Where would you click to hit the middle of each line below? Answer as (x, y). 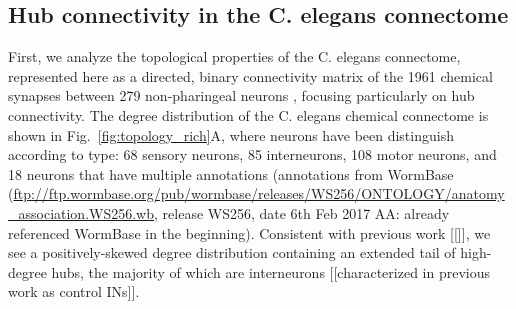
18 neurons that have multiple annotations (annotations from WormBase (231, 173)
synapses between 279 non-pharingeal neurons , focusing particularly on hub (241, 95)
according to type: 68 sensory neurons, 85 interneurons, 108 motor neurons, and (252, 154)
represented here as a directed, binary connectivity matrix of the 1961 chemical (250, 75)
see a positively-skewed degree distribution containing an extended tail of (232, 252)
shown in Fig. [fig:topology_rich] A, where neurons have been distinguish (231, 134)
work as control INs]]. (74, 291)
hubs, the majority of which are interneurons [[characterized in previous (271, 271)
